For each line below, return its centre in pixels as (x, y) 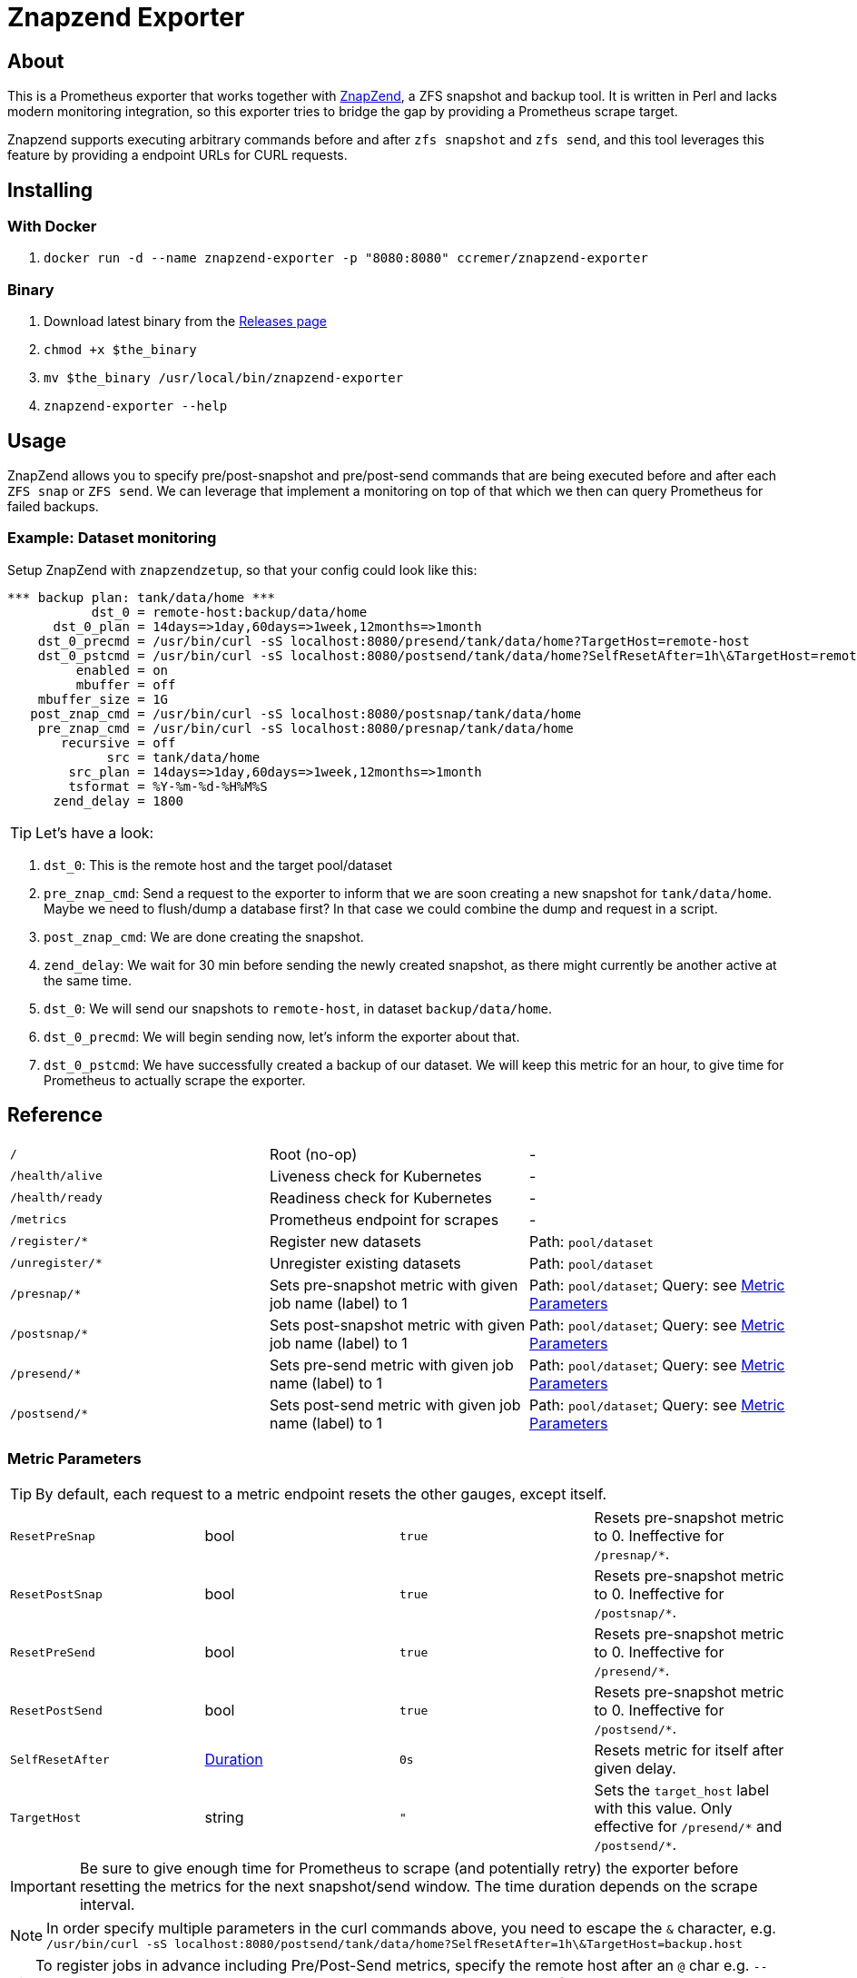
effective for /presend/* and (688, 1827)
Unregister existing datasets (365, 1263)
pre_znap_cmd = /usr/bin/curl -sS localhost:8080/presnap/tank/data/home (305, 728)
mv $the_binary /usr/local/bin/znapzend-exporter (224, 378)
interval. (107, 1905)
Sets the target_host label (682, 1790)
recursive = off (118, 742)
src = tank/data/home (183, 757)
